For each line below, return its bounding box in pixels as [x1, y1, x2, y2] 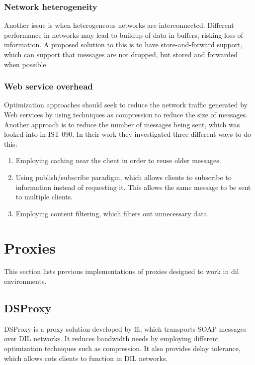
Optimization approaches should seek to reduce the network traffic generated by [4, 99, 248, 110]
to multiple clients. [15, 191, 73, 202]
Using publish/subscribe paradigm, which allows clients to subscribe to [15, 172, 232, 182]
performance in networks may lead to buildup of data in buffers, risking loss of [4, 29, 243, 40]
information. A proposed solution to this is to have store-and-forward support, [4, 39, 243, 50]
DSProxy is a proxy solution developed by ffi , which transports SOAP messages [4, 323, 247, 334]
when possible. [4, 59, 48, 69]
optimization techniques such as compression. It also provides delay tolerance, [4, 343, 241, 354]
